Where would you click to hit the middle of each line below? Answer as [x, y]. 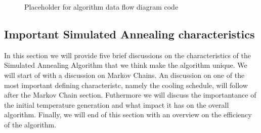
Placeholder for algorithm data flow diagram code [101, 7]
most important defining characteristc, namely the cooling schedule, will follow [126, 85]
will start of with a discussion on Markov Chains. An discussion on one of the [124, 75]
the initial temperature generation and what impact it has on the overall [117, 104]
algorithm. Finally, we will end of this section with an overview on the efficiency [128, 115]
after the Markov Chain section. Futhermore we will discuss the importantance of [130, 95]
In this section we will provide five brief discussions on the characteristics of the [128, 55]
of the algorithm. [30, 124]
